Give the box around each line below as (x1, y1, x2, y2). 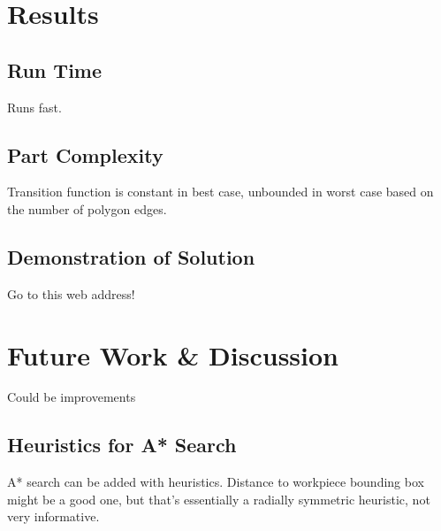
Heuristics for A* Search (7, 431, 237, 458)
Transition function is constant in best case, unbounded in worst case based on (7, 182, 434, 201)
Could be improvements (7, 388, 136, 406)
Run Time (7, 56, 103, 83)
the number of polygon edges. (7, 199, 167, 218)
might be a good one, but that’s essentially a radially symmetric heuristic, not (7, 489, 430, 508)
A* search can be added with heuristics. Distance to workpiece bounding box (7, 473, 424, 491)
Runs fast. (7, 97, 62, 116)
